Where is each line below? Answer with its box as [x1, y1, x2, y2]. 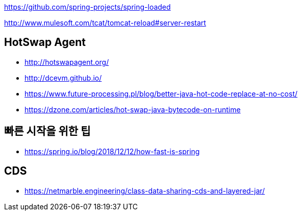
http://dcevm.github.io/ [24, 73, 102, 82]
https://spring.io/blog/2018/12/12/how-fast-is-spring [24, 147, 200, 156]
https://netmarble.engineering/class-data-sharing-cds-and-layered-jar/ [24, 186, 265, 195]
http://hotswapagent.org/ [24, 57, 109, 66]
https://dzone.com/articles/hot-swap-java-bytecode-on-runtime [24, 105, 241, 114]
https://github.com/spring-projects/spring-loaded [4, 3, 171, 11]
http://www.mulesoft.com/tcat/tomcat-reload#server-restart [4, 18, 206, 27]
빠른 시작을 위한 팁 [4, 125, 91, 138]
